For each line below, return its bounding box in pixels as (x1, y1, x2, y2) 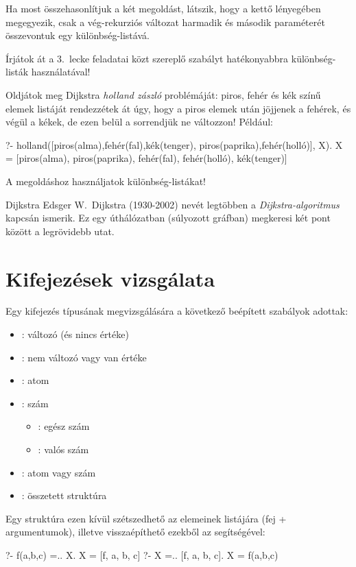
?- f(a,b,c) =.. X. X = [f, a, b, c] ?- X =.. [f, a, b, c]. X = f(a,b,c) (5, 547, 278, 562)
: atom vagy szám (21, 465, 96, 479)
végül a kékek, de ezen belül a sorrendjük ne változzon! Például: (5, 114, 274, 129)
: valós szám (38, 442, 89, 456)
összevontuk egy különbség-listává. (5, 28, 150, 43)
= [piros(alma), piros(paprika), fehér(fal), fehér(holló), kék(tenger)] (5, 151, 287, 165)
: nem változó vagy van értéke (21, 350, 147, 364)
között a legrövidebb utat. (5, 224, 115, 238)
